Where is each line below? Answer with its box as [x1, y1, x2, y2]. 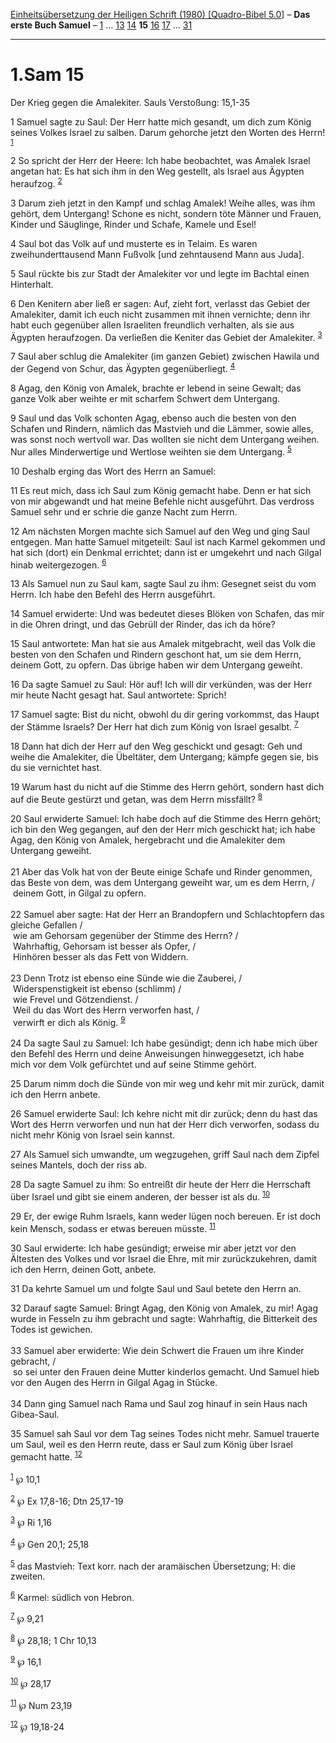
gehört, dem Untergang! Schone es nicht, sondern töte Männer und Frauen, [10, 207, 322, 219]
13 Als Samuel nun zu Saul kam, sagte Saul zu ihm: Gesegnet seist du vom [10, 578, 317, 590]
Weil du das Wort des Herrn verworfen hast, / [12, 1004, 200, 1016]
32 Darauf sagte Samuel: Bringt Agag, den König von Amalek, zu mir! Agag [10, 1302, 318, 1314]
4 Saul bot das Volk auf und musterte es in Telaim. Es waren [10, 237, 258, 249]
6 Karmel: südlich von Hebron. [10, 1590, 135, 1604]
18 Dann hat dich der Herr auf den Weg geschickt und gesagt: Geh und [10, 740, 303, 752]
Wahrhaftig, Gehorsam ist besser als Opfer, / [12, 940, 197, 952]
